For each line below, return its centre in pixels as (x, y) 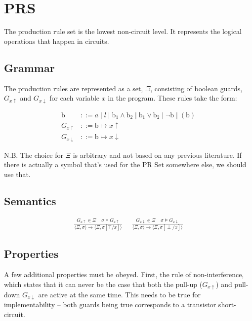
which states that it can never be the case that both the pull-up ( (103, 284)
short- (227, 304)
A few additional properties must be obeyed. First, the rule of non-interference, (124, 274)
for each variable (75, 98)
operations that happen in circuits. (57, 41)
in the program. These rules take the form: (172, 98)
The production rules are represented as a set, (74, 88)
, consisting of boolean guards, (196, 88)
